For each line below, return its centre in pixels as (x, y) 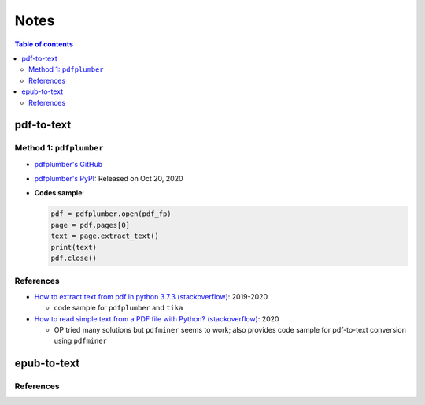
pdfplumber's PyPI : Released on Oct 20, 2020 (109, 179)
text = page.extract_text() (105, 236)
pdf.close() (74, 258)
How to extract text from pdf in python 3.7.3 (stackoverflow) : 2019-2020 (151, 296)
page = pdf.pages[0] (90, 225)
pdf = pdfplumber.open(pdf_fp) (111, 214)
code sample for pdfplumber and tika (118, 308)
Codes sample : (59, 193)
